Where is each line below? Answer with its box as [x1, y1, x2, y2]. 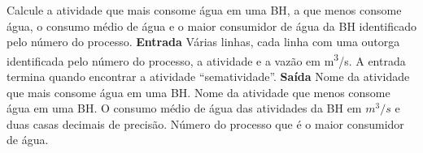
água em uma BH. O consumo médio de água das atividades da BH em [7, 100, 362, 117]
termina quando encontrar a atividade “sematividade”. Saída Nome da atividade [7, 68, 410, 85]
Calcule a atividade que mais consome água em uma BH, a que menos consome [7, 2, 402, 18]
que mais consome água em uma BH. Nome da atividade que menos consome [7, 83, 390, 100]
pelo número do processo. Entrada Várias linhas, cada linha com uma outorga [7, 33, 400, 50]
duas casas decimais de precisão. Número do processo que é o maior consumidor [7, 115, 404, 132]
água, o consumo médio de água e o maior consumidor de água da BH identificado [7, 17, 417, 34]
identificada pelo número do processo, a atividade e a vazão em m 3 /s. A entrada [7, 49, 406, 69]
